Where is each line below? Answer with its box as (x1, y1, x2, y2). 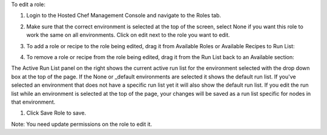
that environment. (11, 98, 56, 105)
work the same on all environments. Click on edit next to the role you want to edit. (26, 31, 230, 39)
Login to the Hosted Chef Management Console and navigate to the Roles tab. (26, 12, 221, 19)
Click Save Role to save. (26, 109, 87, 117)
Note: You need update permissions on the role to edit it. (11, 121, 153, 128)
